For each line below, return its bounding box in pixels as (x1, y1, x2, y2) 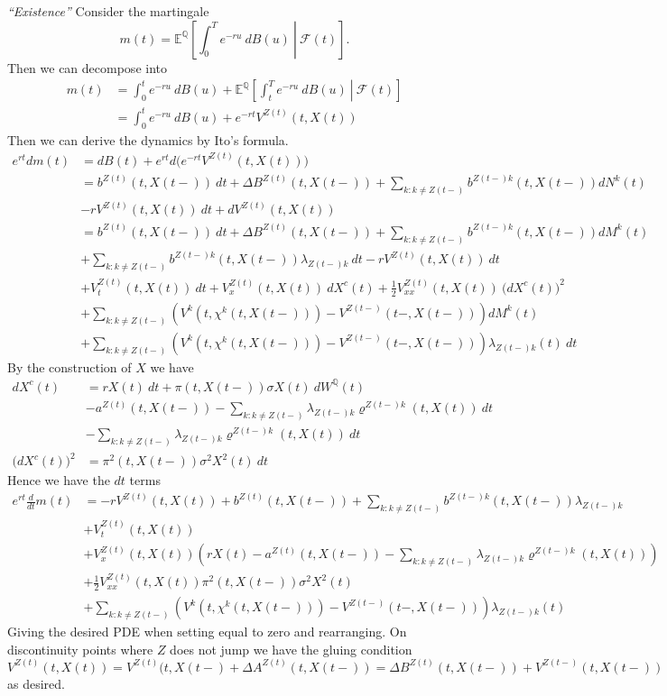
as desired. (7, 673, 65, 692)
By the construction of (7, 357, 132, 376)
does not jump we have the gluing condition (170, 639, 412, 658)
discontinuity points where (7, 639, 153, 658)
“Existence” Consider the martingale (7, 2, 209, 20)
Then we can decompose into (7, 58, 167, 77)
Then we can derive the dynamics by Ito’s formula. (7, 130, 289, 149)
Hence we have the (7, 471, 110, 490)
